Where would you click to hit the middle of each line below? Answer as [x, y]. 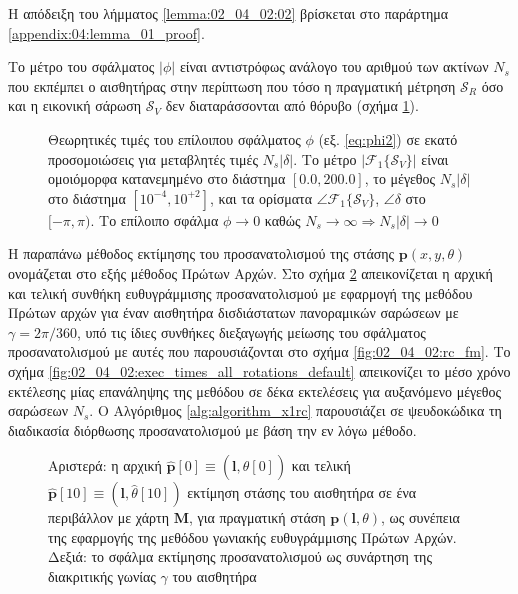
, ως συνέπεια [420, 517]
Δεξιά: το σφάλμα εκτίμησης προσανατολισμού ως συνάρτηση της [240, 556]
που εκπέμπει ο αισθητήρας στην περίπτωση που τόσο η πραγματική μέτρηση [232, 85]
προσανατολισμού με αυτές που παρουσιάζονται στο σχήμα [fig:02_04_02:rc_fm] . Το [259, 351]
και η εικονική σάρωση [75, 105]
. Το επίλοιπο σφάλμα [154, 219]
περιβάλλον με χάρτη [108, 517]
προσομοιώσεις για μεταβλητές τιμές [153, 158]
